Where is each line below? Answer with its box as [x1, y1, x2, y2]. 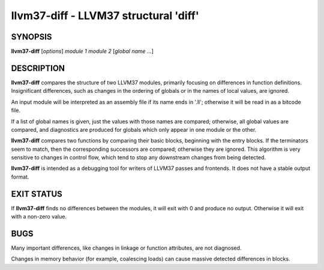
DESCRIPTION [11, 63, 65, 73]
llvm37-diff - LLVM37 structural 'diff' [11, 9, 199, 22]
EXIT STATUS [11, 189, 62, 199]
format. [11, 173, 29, 180]
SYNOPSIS [11, 32, 52, 42]
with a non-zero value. [11, 213, 67, 220]
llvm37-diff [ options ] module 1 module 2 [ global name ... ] [11, 48, 154, 55]
